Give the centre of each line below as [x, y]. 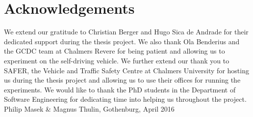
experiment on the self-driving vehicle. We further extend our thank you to [117, 60]
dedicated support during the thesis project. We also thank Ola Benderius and [122, 41]
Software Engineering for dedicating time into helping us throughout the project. [125, 99]
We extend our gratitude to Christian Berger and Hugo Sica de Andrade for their [126, 32]
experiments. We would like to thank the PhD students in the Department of [120, 89]
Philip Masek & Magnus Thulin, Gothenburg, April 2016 [89, 108]
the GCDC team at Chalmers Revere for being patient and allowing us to [114, 51]
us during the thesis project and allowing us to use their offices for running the [122, 80]
